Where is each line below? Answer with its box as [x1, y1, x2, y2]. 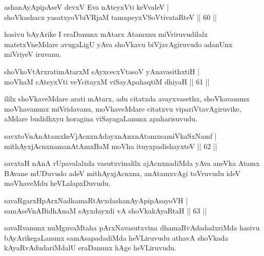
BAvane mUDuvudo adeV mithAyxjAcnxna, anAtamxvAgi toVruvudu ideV [4, 167, 240, 178]
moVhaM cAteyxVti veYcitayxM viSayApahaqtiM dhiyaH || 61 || [4, 76, 210, 87]
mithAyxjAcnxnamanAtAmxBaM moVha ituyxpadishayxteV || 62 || [4, 140, 217, 151]
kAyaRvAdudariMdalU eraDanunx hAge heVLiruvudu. [4, 242, 177, 253]
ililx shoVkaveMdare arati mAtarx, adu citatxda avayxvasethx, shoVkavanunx [4, 93, 250, 104]
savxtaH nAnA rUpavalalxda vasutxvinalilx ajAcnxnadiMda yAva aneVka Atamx [4, 158, 260, 168]
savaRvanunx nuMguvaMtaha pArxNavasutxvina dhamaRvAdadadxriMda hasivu [4, 222, 260, 233]
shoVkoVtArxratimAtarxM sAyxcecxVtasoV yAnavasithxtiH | [4, 66, 200, 76]
